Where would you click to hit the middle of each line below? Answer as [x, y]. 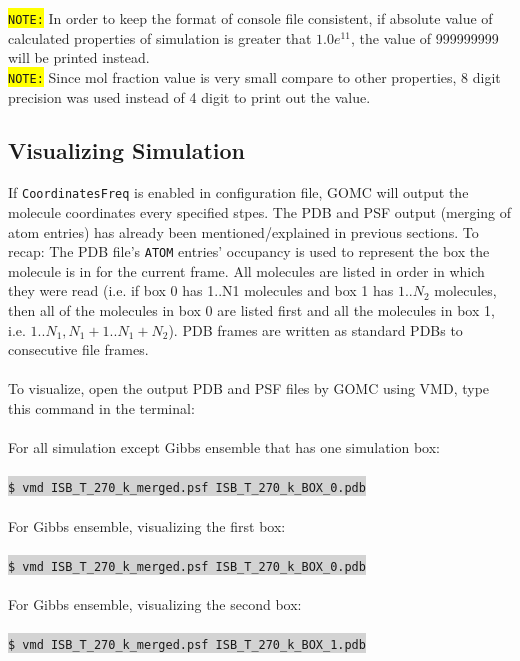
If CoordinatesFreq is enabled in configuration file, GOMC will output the [238, 192]
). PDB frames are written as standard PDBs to [315, 329]
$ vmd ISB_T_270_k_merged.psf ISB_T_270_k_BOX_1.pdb [187, 645]
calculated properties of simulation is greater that [160, 37]
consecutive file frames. [78, 349]
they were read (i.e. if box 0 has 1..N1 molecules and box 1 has [201, 290]
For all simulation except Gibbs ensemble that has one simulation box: [224, 447]
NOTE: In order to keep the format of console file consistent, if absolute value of [250, 18]
